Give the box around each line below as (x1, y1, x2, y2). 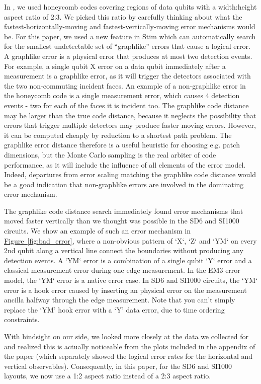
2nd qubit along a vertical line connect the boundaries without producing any (4, 245, 243, 256)
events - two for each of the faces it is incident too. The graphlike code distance (4, 100, 249, 110)
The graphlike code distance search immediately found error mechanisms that (4, 205, 243, 216)
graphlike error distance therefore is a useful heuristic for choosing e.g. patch (4, 139, 240, 150)
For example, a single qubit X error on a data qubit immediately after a (4, 60, 226, 71)
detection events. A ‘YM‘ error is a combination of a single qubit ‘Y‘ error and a (4, 255, 252, 265)
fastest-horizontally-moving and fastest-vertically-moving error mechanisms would (4, 21, 255, 32)
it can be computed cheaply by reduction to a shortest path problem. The (4, 129, 232, 140)
